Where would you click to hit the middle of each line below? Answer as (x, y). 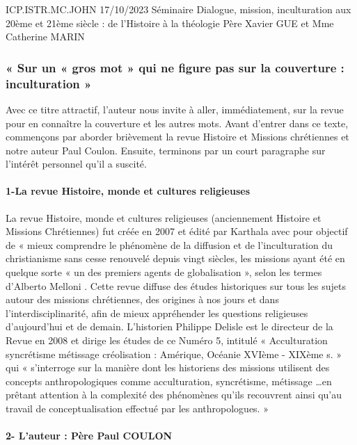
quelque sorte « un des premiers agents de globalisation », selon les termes (164, 272)
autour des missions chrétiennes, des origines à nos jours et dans (142, 299)
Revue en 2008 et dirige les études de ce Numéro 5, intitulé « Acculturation (167, 340)
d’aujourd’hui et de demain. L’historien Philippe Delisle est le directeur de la (169, 326)
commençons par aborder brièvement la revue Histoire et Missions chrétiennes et (177, 137)
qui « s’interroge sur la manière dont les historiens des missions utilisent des (168, 367)
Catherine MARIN (45, 37)
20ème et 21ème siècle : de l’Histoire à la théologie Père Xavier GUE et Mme (170, 23)
